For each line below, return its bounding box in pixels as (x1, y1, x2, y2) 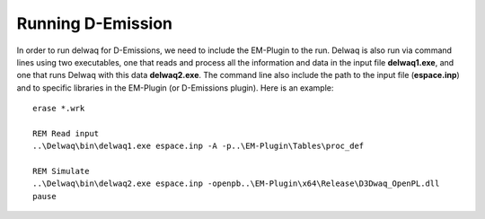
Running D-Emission (16, 13, 173, 33)
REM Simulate (32, 166, 90, 177)
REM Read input (32, 128, 100, 138)
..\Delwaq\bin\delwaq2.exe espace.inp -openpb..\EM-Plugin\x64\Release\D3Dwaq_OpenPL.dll (32, 179, 440, 188)
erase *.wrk (32, 103, 85, 114)
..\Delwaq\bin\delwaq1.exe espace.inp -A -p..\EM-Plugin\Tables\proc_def (32, 141, 365, 152)
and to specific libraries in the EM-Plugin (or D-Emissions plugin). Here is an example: (16, 82, 334, 93)
